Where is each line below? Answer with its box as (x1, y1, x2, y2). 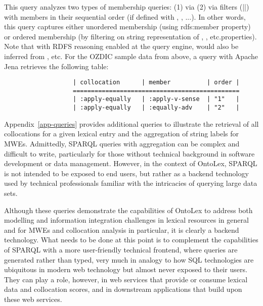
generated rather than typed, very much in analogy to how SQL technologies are (4, 254, 254, 265)
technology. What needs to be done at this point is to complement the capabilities (4, 234, 258, 245)
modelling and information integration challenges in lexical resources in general (4, 215, 249, 225)
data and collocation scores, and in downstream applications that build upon (4, 284, 242, 294)
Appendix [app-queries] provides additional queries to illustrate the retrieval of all (4, 118, 259, 129)
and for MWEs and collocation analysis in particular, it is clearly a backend (4, 224, 239, 235)
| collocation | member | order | (73, 79, 240, 86)
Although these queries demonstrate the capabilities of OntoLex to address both (4, 205, 253, 215)
